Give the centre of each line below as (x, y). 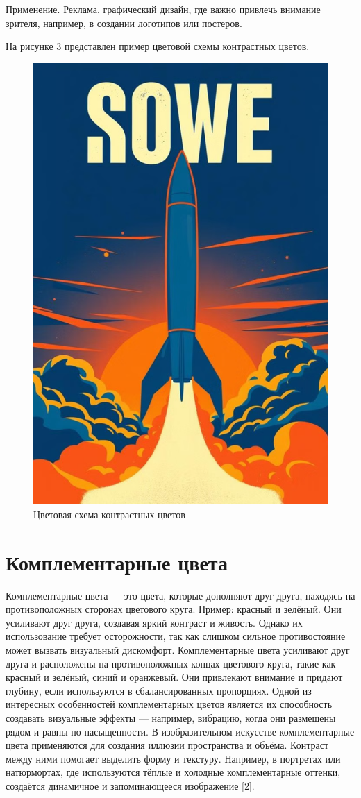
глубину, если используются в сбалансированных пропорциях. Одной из (159, 690)
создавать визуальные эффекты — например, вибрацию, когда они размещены (171, 718)
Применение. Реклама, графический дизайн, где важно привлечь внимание (163, 9)
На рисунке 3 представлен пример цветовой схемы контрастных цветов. (158, 46)
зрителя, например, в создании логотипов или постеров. (124, 23)
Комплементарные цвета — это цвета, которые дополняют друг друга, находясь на (180, 595)
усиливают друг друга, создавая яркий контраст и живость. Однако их (154, 622)
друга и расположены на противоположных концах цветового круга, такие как (171, 663)
